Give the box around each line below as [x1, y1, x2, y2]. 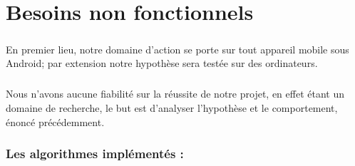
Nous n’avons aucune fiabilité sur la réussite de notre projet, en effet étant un [6, 86, 344, 101]
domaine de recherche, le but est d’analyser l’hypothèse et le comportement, [6, 100, 338, 115]
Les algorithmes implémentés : [6, 145, 184, 162]
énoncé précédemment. [6, 114, 105, 129]
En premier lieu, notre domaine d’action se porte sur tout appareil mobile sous [6, 41, 349, 56]
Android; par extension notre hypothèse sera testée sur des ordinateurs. [6, 56, 318, 71]
